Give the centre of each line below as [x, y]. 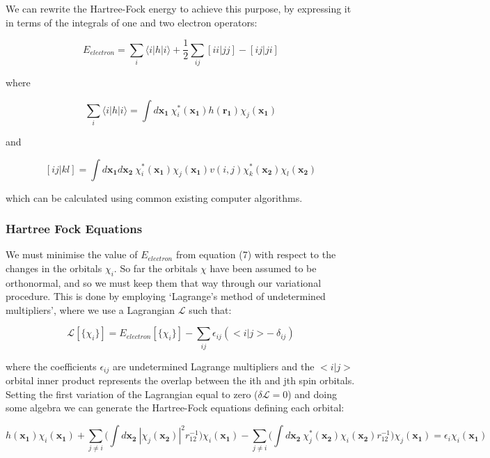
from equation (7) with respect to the [256, 254]
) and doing [312, 394]
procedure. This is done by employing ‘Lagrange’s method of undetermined [166, 296]
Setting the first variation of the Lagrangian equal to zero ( [132, 394]
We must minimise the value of [72, 254]
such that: [210, 309]
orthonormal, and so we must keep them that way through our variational [164, 282]
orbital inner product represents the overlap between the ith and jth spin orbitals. [180, 380]
